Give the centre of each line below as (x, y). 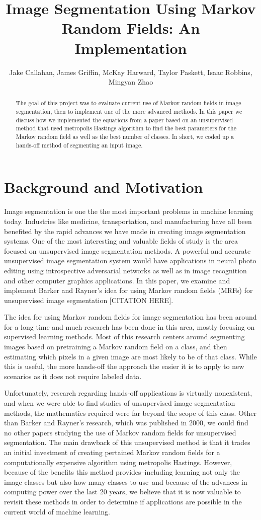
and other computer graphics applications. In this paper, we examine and (117, 280)
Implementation (131, 48)
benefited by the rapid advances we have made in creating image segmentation (125, 231)
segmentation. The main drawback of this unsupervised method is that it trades (127, 442)
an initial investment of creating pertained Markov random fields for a (112, 452)
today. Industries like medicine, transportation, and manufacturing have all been (128, 221)
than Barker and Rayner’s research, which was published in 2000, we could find (126, 423)
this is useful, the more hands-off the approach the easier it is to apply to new (124, 366)
